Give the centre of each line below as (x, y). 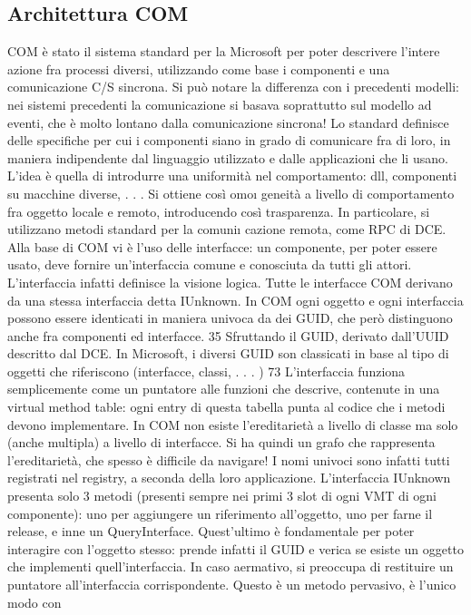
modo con (34, 602)
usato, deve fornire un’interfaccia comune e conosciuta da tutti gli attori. (210, 264)
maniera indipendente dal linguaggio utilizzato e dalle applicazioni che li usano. (228, 157)
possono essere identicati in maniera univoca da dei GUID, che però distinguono (230, 318)
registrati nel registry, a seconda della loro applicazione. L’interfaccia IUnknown (229, 478)
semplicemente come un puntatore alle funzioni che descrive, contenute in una (224, 389)
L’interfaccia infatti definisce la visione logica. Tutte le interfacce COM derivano (230, 282)
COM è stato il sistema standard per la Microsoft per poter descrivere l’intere (224, 51)
